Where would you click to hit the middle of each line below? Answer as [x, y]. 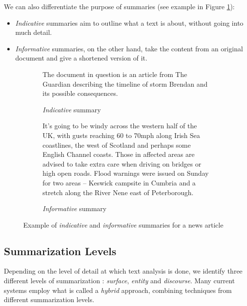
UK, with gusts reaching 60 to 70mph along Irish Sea [121, 135]
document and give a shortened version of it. [81, 58]
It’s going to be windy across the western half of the [120, 126]
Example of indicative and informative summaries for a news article [123, 224]
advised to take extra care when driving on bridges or [122, 163]
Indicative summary [72, 109]
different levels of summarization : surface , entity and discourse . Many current [119, 281]
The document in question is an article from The [115, 74]
